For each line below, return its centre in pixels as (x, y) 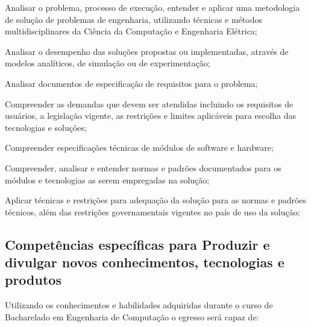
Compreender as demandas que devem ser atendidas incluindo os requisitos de (149, 103)
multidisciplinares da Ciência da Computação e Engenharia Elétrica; (131, 31)
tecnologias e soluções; (46, 127)
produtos (33, 280)
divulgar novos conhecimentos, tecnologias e (145, 262)
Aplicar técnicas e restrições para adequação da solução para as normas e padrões (156, 200)
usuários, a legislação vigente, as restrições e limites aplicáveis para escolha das (151, 116)
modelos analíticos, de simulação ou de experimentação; (108, 63)
